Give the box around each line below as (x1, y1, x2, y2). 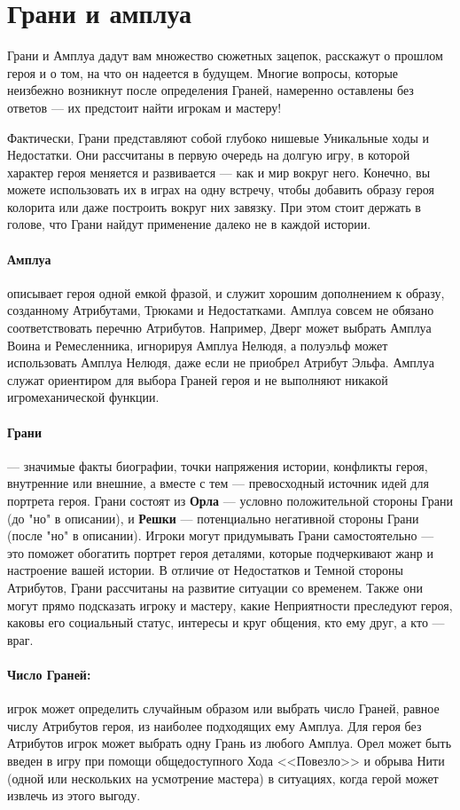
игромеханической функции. (7, 388, 160, 406)
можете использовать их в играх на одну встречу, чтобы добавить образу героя (7, 180, 434, 199)
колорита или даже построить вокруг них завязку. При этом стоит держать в (7, 197, 421, 216)
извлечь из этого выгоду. (7, 786, 141, 805)
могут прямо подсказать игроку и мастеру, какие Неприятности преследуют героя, (7, 595, 453, 614)
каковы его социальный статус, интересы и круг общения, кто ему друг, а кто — (7, 613, 445, 632)
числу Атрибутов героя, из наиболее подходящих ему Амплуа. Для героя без (7, 716, 422, 735)
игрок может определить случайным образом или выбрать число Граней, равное (7, 699, 440, 718)
